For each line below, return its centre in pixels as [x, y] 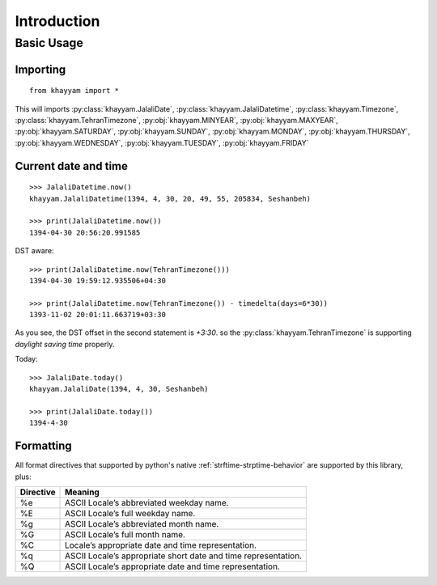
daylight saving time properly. [65, 344]
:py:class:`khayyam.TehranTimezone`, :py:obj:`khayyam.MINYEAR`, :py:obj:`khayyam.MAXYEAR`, [177, 120]
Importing [40, 69]
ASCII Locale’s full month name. [125, 534]
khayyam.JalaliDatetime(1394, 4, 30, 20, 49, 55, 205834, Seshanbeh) [170, 199]
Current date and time [72, 166]
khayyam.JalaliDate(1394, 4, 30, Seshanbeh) [119, 389]
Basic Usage [49, 43]
